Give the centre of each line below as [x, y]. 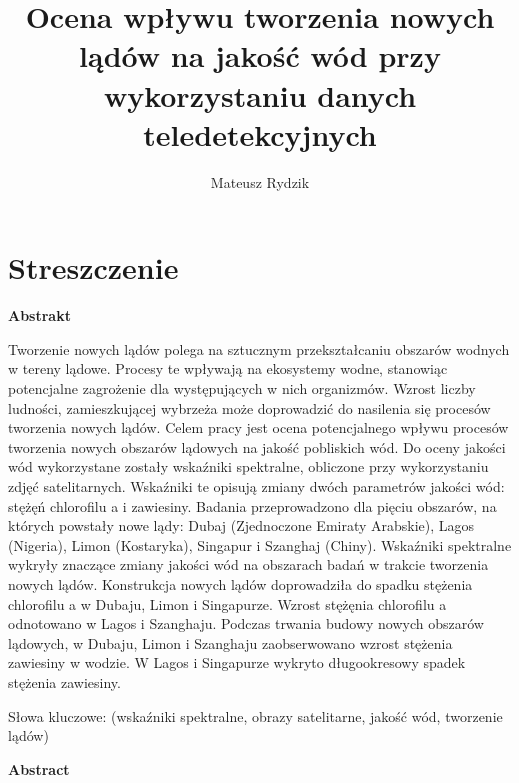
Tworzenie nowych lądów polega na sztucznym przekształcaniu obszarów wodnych [259, 348]
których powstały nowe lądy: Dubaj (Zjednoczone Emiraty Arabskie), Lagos [241, 525]
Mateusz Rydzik [260, 181]
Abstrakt [39, 315]
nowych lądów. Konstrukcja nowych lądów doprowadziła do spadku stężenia [240, 583]
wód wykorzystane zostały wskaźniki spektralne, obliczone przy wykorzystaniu [248, 466]
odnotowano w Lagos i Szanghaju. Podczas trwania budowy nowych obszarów [246, 623]
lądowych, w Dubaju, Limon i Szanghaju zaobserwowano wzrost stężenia [230, 642]
